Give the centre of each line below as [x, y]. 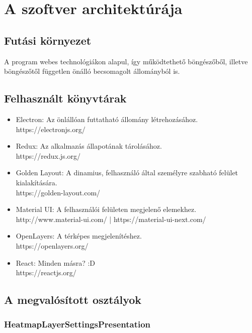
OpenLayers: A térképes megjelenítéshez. [79, 236]
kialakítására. [36, 182]
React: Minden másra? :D [56, 262]
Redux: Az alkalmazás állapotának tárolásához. [89, 146]
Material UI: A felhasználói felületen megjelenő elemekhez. [106, 209]
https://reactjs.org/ [46, 272]
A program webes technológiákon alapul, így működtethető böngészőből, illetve [126, 61]
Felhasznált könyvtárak [65, 98]
